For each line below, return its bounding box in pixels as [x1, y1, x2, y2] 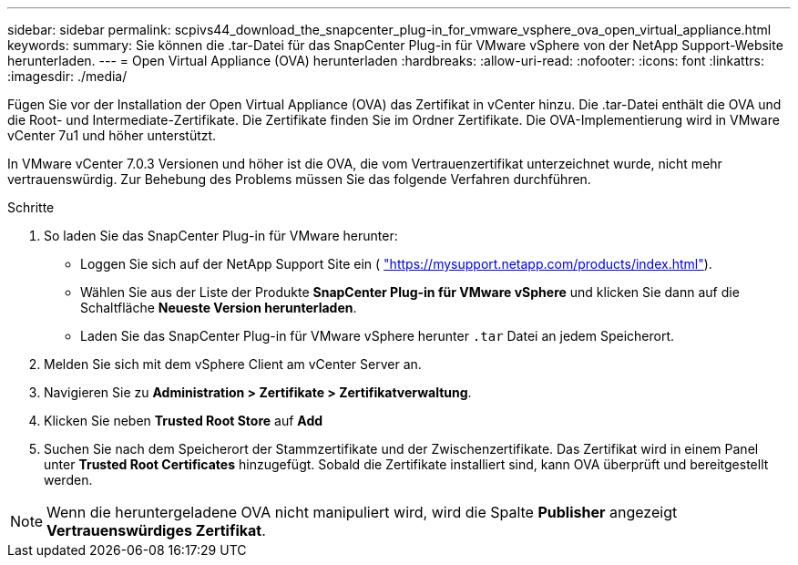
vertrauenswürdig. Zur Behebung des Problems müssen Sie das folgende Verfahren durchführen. [7, 171, 591, 187]
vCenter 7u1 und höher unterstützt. [7, 128, 217, 143]
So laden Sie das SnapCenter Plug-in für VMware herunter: [44, 228, 398, 243]
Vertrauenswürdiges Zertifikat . [46, 521, 266, 539]
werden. [44, 472, 93, 488]
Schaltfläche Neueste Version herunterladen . [80, 300, 357, 315]
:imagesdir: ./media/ [7, 68, 128, 84]
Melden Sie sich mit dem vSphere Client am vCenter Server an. [44, 356, 422, 372]
